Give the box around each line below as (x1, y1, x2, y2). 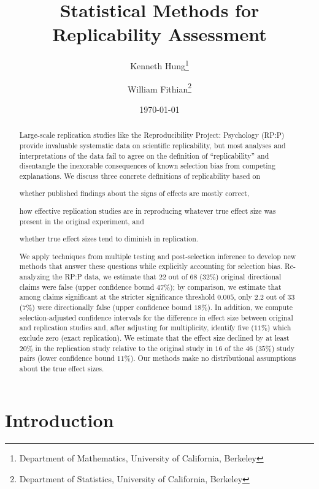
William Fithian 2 (127, 80, 192, 95)
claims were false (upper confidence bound (19, 281, 155, 292)
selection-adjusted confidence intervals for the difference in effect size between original (19, 312, 293, 322)
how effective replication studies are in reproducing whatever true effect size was (19, 205, 276, 216)
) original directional (215, 271, 282, 281)
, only (234, 292, 252, 302)
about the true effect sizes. (19, 363, 104, 373)
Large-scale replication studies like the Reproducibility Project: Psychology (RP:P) (19, 130, 285, 140)
